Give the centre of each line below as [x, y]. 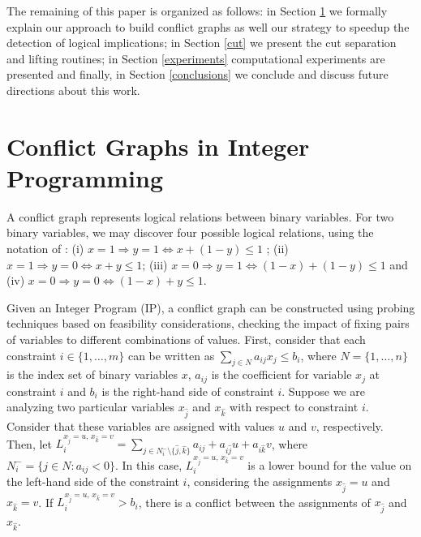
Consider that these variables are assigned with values [141, 426]
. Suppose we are [323, 391]
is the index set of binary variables [92, 374]
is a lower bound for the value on [330, 464]
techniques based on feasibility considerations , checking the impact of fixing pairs [208, 323]
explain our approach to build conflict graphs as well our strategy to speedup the [208, 26]
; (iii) [155, 264]
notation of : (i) [45, 249]
